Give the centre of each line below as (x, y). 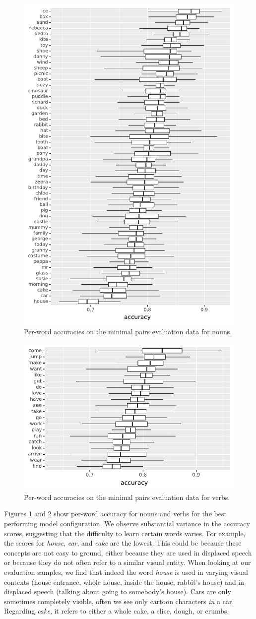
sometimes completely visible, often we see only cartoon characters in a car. (119, 601)
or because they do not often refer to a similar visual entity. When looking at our (128, 562)
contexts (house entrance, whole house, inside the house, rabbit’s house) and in (124, 582)
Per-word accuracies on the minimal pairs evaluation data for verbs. (127, 497)
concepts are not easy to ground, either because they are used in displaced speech (128, 552)
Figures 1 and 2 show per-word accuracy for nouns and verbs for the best (115, 514)
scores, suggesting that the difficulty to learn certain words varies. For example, (125, 533)
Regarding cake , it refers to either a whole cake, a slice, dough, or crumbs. (117, 611)
